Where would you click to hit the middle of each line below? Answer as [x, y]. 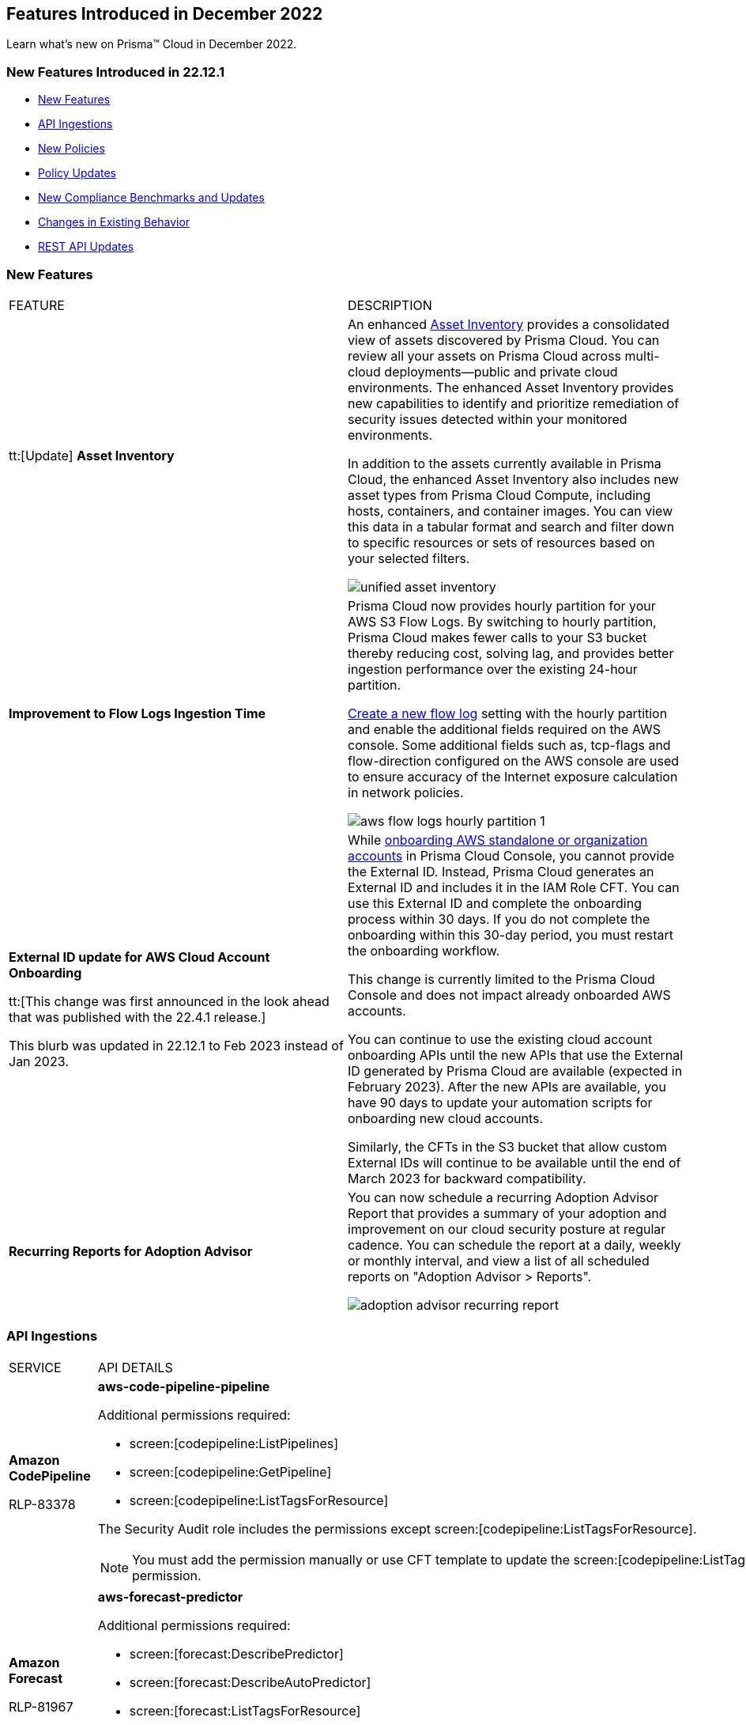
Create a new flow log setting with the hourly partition [508, 713]
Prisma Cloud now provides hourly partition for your [502, 605]
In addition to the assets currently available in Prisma [505, 463]
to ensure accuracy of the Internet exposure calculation [513, 776]
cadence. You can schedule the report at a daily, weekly [514, 1245]
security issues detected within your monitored [488, 419]
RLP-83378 [42, 1504]
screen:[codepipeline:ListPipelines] [234, 1443]
